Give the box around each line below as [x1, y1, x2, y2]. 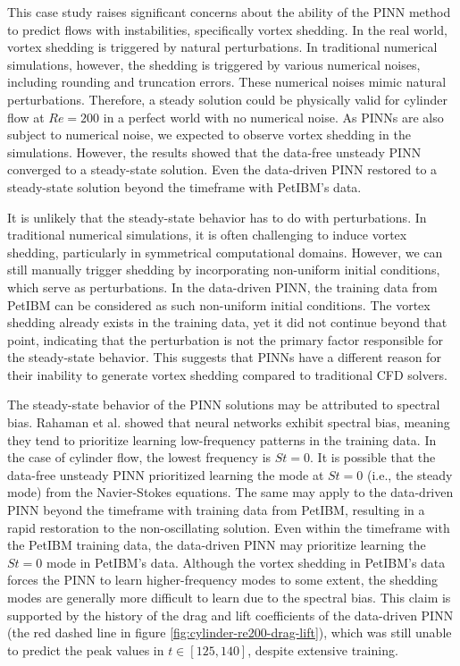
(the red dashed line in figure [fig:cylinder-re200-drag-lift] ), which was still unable [7, 623, 452, 642]
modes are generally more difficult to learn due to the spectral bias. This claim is [7, 588, 451, 606]
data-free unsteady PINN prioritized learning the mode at [7, 465, 324, 484]
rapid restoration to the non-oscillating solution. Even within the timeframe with [7, 518, 450, 536]
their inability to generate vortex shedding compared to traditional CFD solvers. [7, 365, 447, 384]
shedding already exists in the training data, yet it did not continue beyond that [7, 313, 447, 332]
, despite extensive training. [247, 640, 398, 659]
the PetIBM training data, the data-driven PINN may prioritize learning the [7, 535, 426, 554]
